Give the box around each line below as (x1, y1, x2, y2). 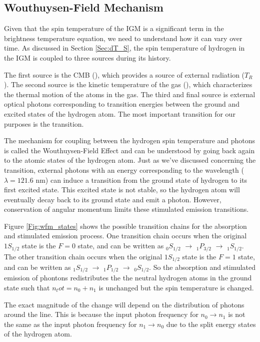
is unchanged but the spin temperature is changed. (98, 282, 254, 293)
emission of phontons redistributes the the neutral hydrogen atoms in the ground (4, 272, 252, 283)
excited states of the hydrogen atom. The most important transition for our (4, 108, 235, 119)
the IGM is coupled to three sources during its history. (4, 52, 171, 63)
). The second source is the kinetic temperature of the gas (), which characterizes (4, 79, 252, 90)
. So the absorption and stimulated (149, 261, 256, 272)
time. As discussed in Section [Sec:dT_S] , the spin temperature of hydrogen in (4, 43, 245, 53)
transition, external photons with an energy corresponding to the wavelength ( (4, 164, 244, 175)
